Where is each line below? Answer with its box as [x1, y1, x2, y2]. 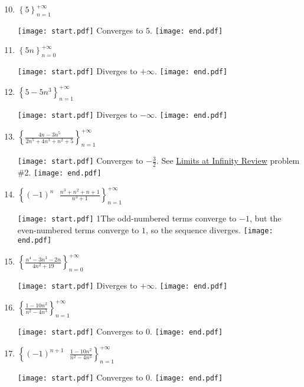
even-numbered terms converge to [17, 223, 139, 236]
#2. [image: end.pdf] [17, 166, 102, 178]
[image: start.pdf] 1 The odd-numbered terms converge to [17, 211, 237, 224]
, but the [249, 211, 282, 224]
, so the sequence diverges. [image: [145, 223, 273, 236]
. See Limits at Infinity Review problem [156, 154, 300, 167]
